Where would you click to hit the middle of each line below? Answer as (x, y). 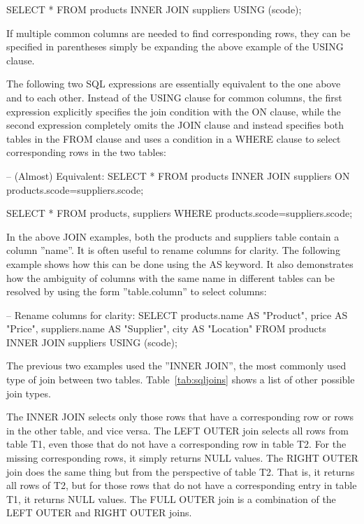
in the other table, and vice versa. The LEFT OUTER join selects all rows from (177, 430)
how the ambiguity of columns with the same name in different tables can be (171, 277)
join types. (29, 393)
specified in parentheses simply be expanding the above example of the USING (175, 47)
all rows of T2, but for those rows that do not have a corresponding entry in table (182, 485)
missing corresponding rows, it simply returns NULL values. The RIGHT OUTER (182, 458)
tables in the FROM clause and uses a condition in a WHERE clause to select (174, 138)
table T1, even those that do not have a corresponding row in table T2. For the (176, 444)
